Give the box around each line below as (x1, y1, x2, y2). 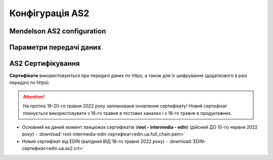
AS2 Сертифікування (9, 59, 80, 68)
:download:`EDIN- (168, 138, 206, 144)
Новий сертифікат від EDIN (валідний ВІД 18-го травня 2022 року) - (22, 138, 168, 144)
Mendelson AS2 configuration (9, 27, 106, 35)
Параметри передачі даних (9, 43, 102, 52)
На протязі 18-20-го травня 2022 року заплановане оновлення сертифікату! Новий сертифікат (23, 103, 227, 109)
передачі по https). (9, 79, 51, 86)
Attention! (23, 94, 45, 100)
